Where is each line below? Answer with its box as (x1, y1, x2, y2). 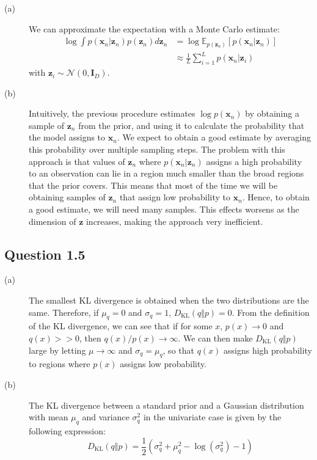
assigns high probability (224, 343, 313, 356)
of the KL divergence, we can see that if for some (29, 319, 213, 332)
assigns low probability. (120, 357, 207, 370)
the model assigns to (29, 131, 106, 144)
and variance (82, 411, 129, 423)
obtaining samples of (29, 191, 106, 203)
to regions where (29, 357, 90, 370)
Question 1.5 (4, 244, 86, 263)
